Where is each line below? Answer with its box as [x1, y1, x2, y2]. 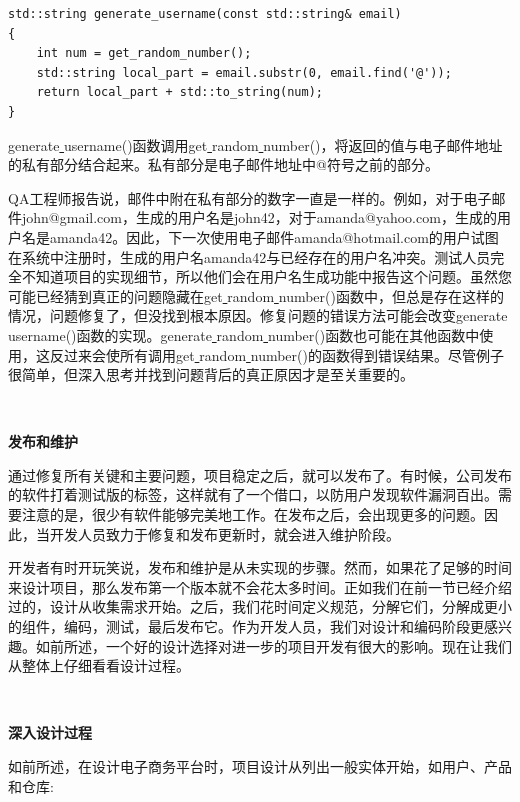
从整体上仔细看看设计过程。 [8, 655, 190, 676]
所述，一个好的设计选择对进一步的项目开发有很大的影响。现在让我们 [63, 635, 512, 656]
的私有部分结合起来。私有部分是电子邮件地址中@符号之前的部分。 [8, 154, 439, 175]
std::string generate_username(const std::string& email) [8, 7, 402, 21]
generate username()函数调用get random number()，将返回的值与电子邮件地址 [8, 134, 503, 155]
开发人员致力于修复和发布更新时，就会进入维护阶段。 [49, 523, 400, 544]
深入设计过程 [8, 722, 92, 743]
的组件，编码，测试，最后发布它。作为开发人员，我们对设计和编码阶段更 [8, 616, 484, 637]
